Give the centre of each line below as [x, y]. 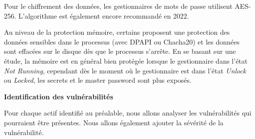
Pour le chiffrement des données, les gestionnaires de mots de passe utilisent [118, 6]
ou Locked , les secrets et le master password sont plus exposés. [98, 80]
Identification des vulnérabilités [59, 96]
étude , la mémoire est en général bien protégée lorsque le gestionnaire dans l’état [126, 60]
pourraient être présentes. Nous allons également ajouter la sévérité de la [114, 122]
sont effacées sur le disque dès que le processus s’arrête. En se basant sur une [120, 51]
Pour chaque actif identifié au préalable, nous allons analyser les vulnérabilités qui [128, 113]
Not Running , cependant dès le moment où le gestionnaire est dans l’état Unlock [125, 70]
